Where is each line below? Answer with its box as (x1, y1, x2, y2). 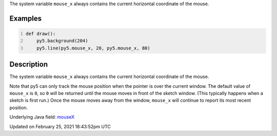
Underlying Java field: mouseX (9, 114, 74, 120)
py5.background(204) (36, 38, 88, 44)
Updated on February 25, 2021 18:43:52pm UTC (9, 123, 111, 129)
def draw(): (26, 31, 56, 36)
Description (9, 60, 48, 69)
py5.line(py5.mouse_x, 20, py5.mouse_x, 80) (36, 45, 151, 51)
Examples (9, 14, 42, 23)
